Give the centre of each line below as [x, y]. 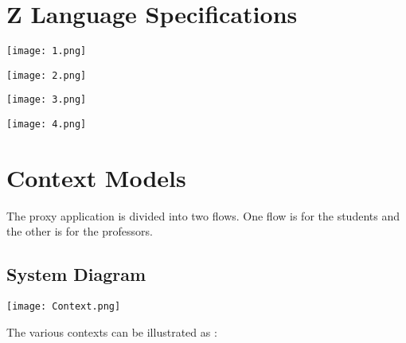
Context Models [96, 177]
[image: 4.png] [47, 125]
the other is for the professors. [80, 231]
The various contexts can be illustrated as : [112, 331]
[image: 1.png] [47, 51]
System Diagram [76, 274]
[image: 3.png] [47, 100]
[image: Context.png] [64, 307]
